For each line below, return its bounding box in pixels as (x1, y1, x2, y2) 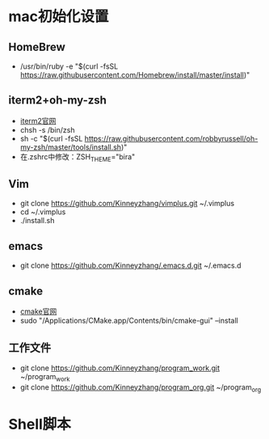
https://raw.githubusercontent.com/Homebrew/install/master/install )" (19, 70, 250, 79)
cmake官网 (19, 306, 57, 316)
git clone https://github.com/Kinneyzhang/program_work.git (19, 363, 221, 373)
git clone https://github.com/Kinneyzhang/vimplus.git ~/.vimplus (19, 199, 235, 209)
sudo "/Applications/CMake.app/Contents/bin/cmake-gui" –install (19, 316, 238, 326)
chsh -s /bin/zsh (19, 125, 75, 134)
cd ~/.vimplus (19, 207, 66, 217)
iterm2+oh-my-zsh (8, 94, 107, 108)
